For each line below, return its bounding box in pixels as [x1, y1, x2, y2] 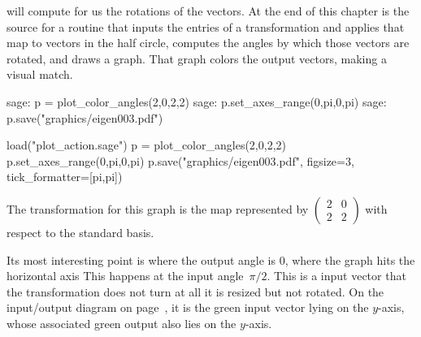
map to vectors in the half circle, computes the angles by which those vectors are [7, 34, 410, 51]
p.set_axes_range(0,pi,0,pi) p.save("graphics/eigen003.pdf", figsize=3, [7, 152, 354, 169]
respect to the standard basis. [7, 223, 154, 240]
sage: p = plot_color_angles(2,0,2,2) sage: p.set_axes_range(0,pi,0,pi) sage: [7, 93, 387, 110]
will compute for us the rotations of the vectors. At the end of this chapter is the [7, 2, 410, 19]
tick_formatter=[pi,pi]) [7, 168, 123, 185]
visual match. [7, 66, 73, 83]
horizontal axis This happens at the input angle [7, 267, 244, 284]
